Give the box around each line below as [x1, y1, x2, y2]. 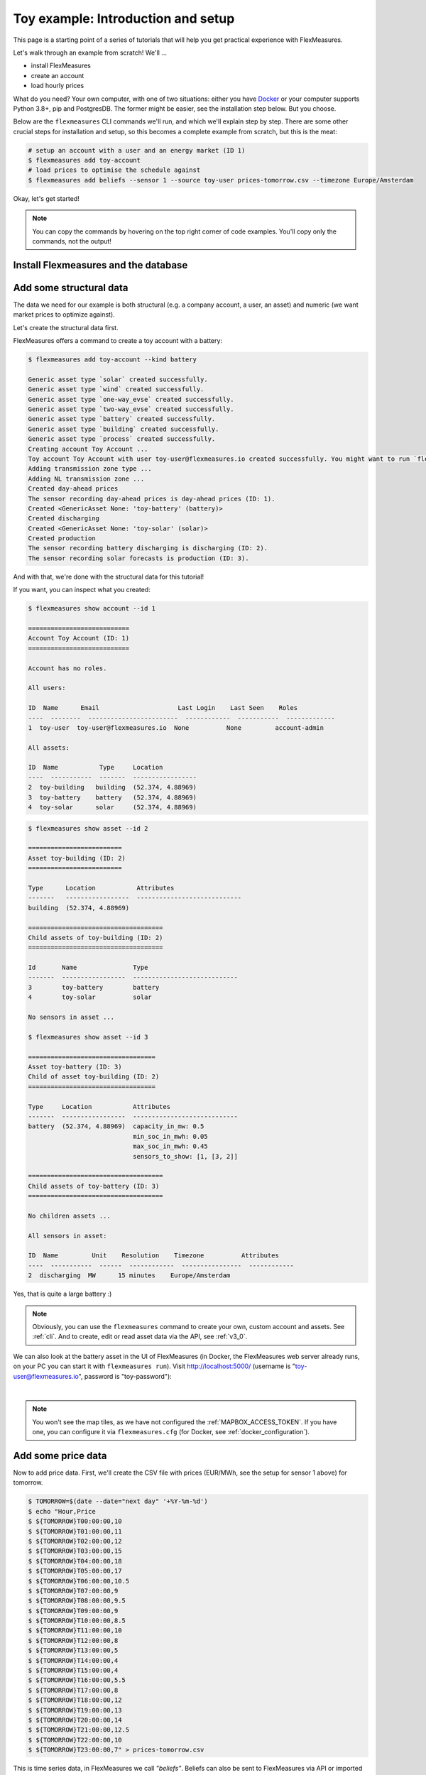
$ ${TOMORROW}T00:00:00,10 [28, 1517, 122, 1526]
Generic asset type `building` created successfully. [28, 425, 219, 433]
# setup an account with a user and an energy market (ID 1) [28, 146, 246, 154]
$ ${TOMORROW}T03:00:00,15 [28, 1547, 122, 1555]
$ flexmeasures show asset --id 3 [28, 1033, 148, 1041]
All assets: [28, 743, 70, 752]
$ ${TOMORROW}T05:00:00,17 [28, 1567, 122, 1575]
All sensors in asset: [28, 1232, 107, 1240]
